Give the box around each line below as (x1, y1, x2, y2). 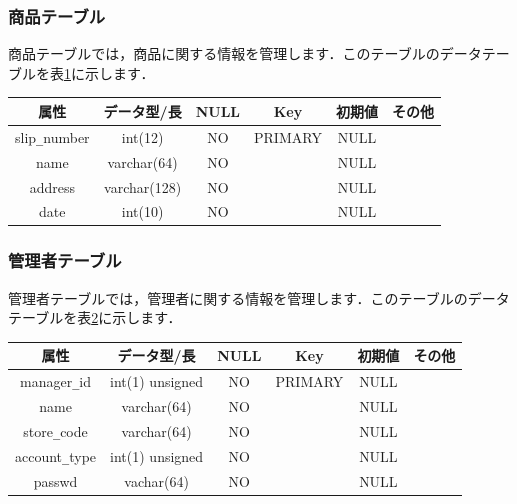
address (29, 176, 75, 197)
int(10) (121, 201, 164, 222)
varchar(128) (104, 176, 182, 197)
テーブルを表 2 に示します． (8, 307, 182, 328)
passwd (33, 470, 78, 491)
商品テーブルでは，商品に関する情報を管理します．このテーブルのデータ (8, 43, 482, 64)
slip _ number (15, 126, 90, 147)
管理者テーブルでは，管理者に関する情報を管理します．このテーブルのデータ (8, 287, 510, 308)
